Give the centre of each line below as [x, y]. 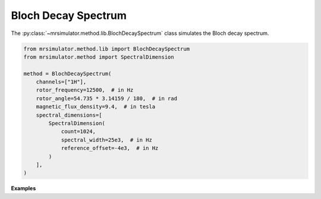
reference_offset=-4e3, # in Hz [110, 148]
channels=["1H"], [61, 82]
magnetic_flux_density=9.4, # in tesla [96, 107]
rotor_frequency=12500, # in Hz [85, 90]
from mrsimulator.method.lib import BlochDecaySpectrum [107, 49]
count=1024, [78, 131]
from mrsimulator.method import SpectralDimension [99, 57]
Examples [23, 188]
